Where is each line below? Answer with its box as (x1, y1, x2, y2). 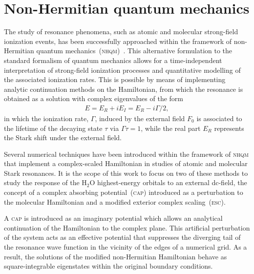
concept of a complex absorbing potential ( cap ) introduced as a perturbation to (4, 187, 243, 197)
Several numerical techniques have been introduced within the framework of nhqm (4, 148, 249, 159)
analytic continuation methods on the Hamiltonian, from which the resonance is (4, 84, 243, 94)
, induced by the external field (95, 113, 185, 123)
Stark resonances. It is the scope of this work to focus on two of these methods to (4, 168, 248, 178)
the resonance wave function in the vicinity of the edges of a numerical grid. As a (4, 242, 247, 252)
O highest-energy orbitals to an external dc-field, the (89, 177, 247, 188)
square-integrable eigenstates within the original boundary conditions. (4, 261, 213, 271)
